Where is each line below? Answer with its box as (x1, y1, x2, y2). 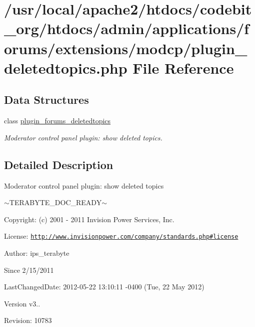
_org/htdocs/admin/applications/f (4, 18, 249, 39)
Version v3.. (4, 298, 40, 308)
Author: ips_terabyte (4, 247, 69, 258)
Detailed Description (4, 156, 113, 172)
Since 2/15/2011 (4, 264, 54, 275)
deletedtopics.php (4, 57, 127, 78)
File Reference (132, 57, 234, 78)
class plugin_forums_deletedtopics (4, 115, 111, 126)
